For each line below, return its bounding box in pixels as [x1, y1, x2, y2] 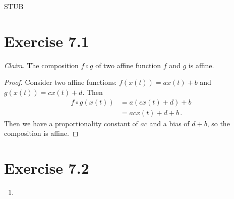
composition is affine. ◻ [4, 128, 79, 138]
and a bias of [149, 118, 190, 128]
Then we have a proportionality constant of [4, 118, 138, 128]
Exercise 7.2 [4, 157, 89, 178]
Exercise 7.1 [4, 30, 89, 51]
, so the [207, 118, 230, 128]
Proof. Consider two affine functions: [4, 77, 117, 87]
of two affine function [95, 60, 161, 70]
